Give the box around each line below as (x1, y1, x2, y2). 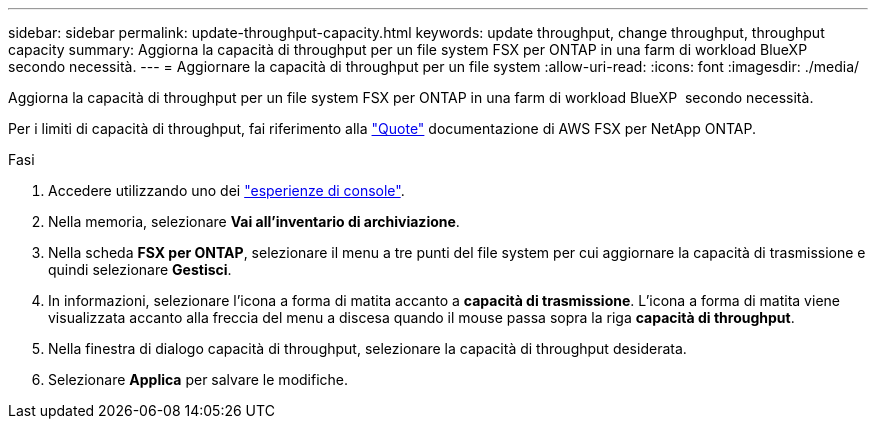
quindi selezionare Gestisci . (48, 261, 232, 278)
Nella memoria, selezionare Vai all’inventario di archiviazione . (48, 213, 460, 230)
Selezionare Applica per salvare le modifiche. (48, 371, 349, 388)
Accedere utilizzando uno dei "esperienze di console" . (48, 182, 405, 199)
